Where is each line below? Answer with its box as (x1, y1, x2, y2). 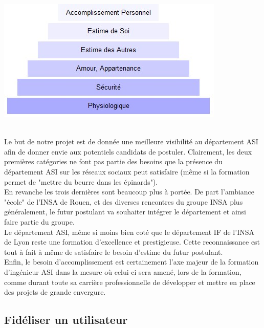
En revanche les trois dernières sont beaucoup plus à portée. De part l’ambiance (4, 186, 255, 197)
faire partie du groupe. (4, 216, 75, 227)
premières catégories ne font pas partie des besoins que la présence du (4, 156, 223, 167)
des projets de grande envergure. (4, 287, 106, 297)
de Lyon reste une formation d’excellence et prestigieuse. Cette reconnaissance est (4, 236, 260, 247)
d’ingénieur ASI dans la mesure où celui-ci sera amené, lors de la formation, (4, 266, 241, 277)
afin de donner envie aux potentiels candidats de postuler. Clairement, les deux (4, 146, 252, 157)
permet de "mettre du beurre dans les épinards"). (4, 176, 158, 187)
